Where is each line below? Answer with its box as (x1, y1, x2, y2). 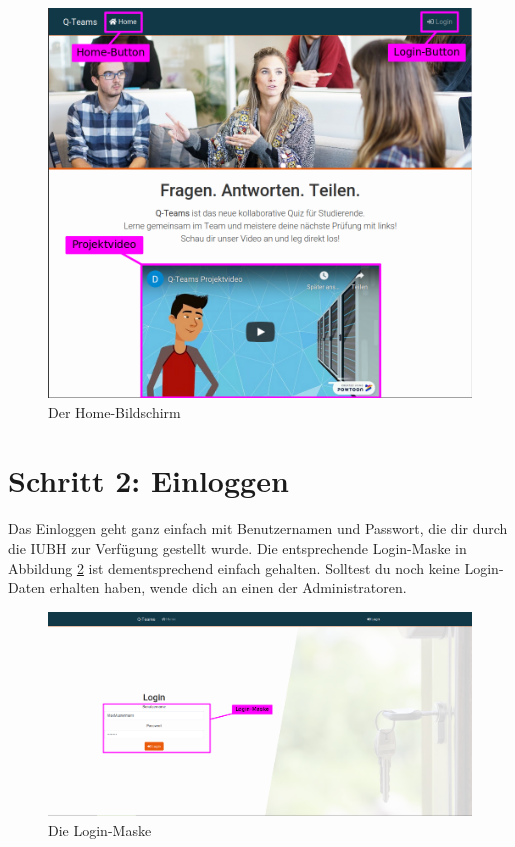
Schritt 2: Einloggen (8, 460, 289, 501)
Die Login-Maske (48, 819, 152, 840)
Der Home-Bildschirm (48, 401, 181, 422)
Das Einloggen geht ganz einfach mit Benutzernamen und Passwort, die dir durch (8, 518, 508, 539)
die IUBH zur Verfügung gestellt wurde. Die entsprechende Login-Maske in (8, 537, 467, 558)
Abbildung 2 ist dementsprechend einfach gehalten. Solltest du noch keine (8, 557, 460, 578)
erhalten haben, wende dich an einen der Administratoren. (49, 577, 407, 598)
